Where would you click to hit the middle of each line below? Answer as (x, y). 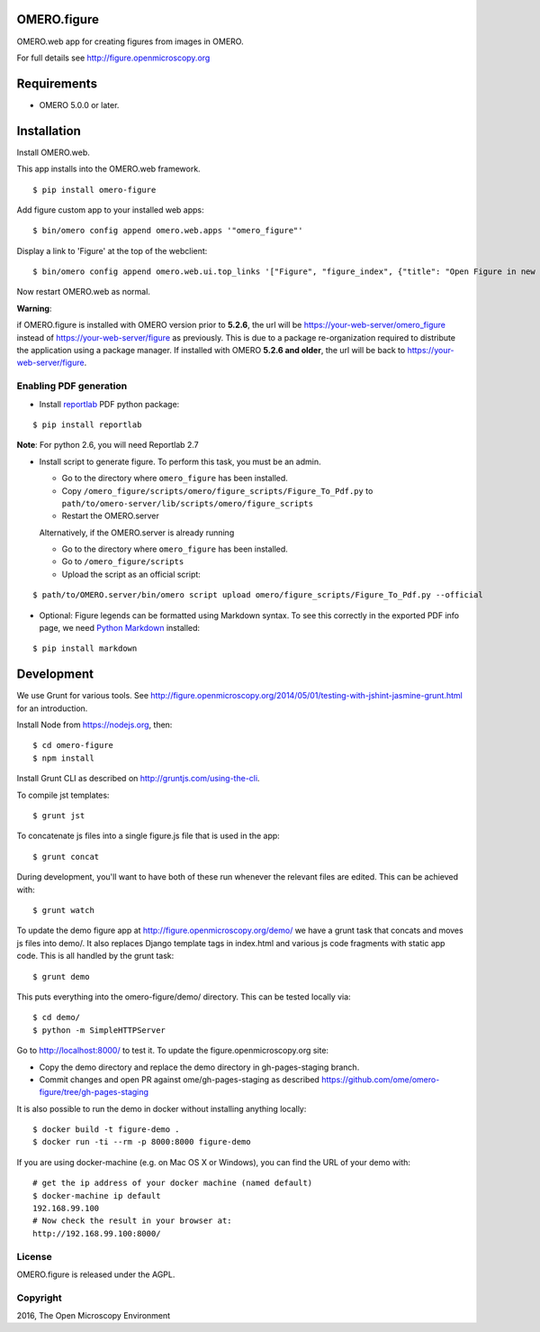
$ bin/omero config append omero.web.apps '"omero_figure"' (168, 231)
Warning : (34, 308)
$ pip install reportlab (87, 424)
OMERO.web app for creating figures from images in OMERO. (130, 41)
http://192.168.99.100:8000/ (97, 1233)
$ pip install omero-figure (94, 190)
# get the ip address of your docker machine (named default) (173, 1183)
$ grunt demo (61, 976)
